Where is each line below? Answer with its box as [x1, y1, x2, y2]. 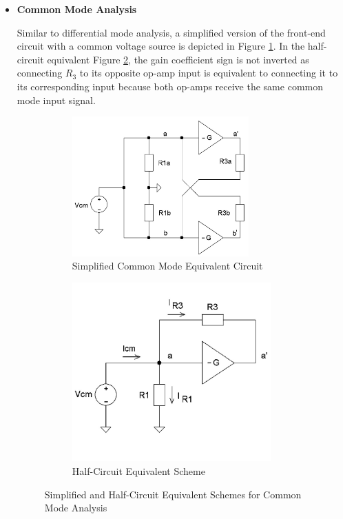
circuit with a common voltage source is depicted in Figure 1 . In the [17, 39, 305, 53]
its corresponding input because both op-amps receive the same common [17, 79, 323, 93]
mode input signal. [17, 92, 96, 107]
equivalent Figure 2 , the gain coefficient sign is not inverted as [47, 52, 309, 66]
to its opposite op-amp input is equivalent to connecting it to [79, 65, 338, 80]
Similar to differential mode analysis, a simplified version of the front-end [17, 25, 326, 39]
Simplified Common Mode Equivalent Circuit [72, 258, 263, 273]
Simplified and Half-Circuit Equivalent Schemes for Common [44, 487, 302, 501]
